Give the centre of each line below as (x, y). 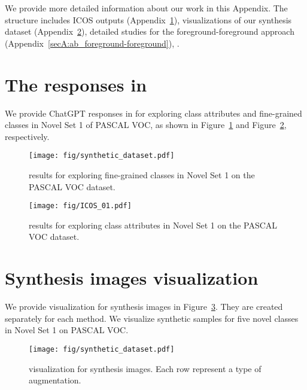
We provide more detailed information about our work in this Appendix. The (146, 8)
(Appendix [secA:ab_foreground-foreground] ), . (92, 43)
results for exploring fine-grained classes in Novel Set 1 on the (142, 174)
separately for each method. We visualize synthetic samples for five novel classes (152, 318)
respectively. (27, 136)
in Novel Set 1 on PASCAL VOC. (67, 330)
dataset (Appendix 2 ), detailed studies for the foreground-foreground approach (150, 31)
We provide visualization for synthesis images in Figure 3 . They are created (144, 307)
